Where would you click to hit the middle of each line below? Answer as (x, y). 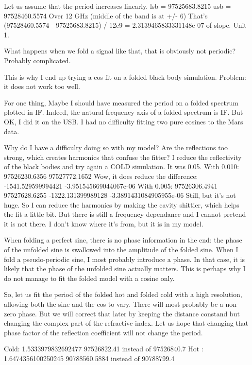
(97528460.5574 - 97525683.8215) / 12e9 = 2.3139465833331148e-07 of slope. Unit (125, 25)
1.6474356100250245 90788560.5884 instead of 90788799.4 (89, 358)
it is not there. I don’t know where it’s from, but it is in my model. (104, 223)
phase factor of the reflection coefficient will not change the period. (103, 332)
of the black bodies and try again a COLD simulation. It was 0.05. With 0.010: (122, 166)
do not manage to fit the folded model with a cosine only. (89, 278)
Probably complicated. (37, 60)
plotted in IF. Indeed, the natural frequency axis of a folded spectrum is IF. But (124, 112)
